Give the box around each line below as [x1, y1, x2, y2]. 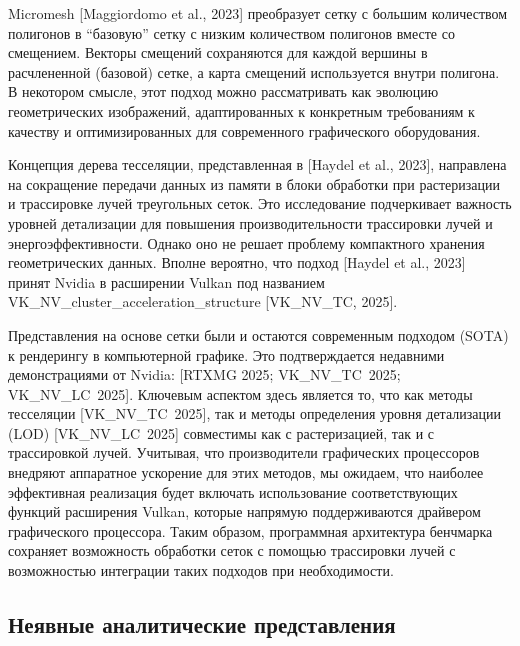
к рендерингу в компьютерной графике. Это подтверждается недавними [8, 344, 445, 365]
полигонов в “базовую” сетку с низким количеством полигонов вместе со [8, 22, 455, 43]
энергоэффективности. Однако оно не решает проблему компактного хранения [8, 232, 485, 253]
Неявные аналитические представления [8, 609, 396, 640]
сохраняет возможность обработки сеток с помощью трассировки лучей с [8, 540, 456, 561]
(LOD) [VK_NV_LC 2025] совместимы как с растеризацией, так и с [8, 422, 435, 443]
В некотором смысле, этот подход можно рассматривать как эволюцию [8, 81, 439, 102]
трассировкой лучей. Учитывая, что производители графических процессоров [8, 442, 480, 463]
